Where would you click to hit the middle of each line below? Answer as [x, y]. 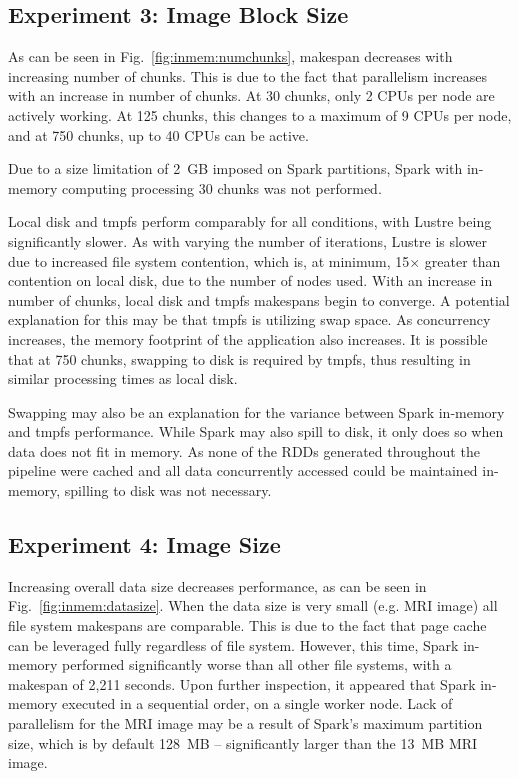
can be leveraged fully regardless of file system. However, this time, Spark [233, 644]
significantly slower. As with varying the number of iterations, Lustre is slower [247, 240]
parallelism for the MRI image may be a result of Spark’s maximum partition [245, 723]
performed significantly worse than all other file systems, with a [257, 664]
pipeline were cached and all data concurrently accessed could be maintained [243, 470]
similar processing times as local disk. [123, 378]
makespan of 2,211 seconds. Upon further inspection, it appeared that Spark [242, 683]
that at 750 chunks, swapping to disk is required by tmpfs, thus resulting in [239, 358]
